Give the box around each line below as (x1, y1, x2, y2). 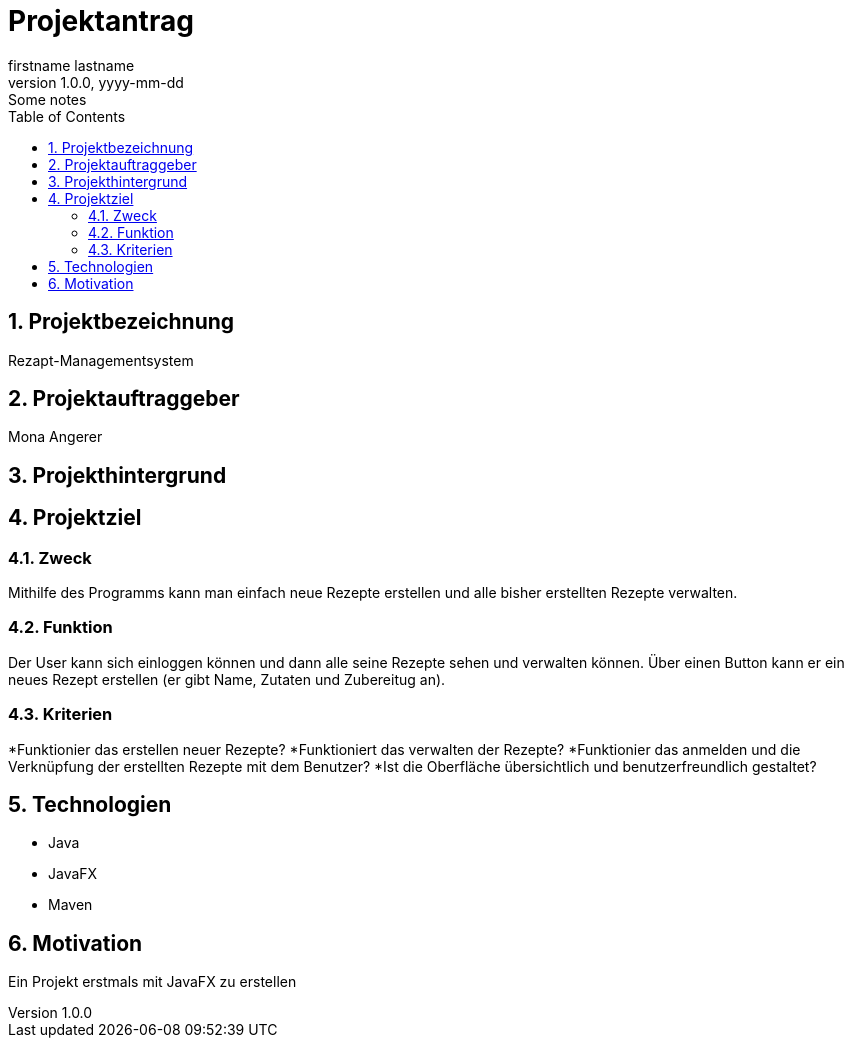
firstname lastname (8, 56, 135, 74)
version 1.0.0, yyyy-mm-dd (8, 73, 184, 91)
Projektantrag (8, 4, 194, 38)
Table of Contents (8, 107, 126, 125)
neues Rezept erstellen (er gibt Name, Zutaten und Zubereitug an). (8, 670, 446, 688)
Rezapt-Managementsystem (8, 351, 194, 369)
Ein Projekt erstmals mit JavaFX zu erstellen (8, 973, 297, 991)
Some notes (8, 90, 87, 108)
